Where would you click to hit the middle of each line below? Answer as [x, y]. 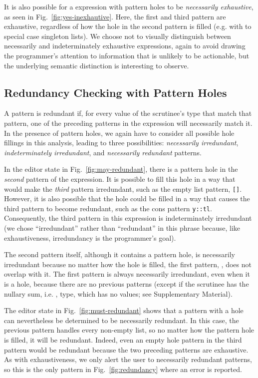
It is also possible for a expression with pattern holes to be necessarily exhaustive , [129, 6]
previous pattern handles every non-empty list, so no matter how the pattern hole [129, 330]
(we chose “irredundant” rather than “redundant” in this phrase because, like [122, 228]
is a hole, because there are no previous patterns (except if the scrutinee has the [127, 283]
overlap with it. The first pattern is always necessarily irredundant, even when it [127, 274]
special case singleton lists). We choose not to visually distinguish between [118, 36]
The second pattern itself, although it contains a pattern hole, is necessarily [120, 254]
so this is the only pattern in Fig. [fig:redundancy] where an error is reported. [123, 369]
